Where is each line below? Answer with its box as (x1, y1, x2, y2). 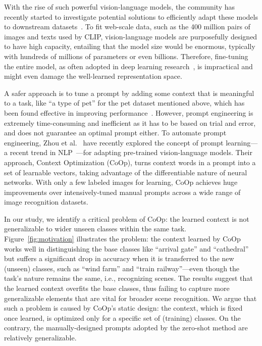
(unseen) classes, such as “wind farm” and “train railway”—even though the (4, 263, 240, 273)
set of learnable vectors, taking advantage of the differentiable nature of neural (4, 167, 247, 177)
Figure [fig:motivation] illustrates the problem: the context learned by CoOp (4, 233, 241, 244)
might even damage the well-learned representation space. (4, 71, 182, 81)
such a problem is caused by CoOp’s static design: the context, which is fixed (4, 303, 243, 313)
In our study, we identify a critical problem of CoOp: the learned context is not (4, 213, 249, 224)
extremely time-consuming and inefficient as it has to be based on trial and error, (4, 117, 256, 128)
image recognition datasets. (4, 196, 88, 207)
